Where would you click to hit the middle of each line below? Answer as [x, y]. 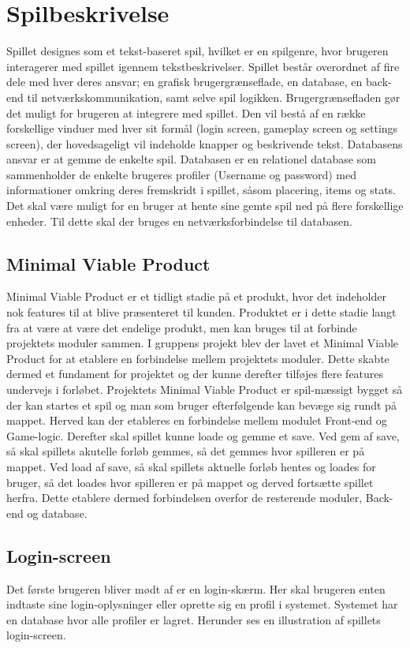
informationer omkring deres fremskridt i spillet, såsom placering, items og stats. [201, 190]
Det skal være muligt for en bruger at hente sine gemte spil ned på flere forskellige [205, 206]
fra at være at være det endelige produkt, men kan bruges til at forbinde [182, 327]
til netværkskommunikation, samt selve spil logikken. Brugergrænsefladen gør [214, 97]
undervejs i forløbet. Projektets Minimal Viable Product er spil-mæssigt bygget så [205, 390]
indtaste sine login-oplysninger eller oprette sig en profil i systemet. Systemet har [202, 604]
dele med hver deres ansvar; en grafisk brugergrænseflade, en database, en [184, 82]
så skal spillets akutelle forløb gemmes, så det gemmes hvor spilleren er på [186, 451]
